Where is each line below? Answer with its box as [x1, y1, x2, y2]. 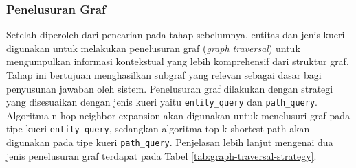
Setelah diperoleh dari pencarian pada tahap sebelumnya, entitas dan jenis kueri [6, 27, 345, 42]
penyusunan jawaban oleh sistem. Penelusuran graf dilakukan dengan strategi [6, 81, 333, 95]
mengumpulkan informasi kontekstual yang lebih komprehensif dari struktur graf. [6, 54, 349, 69]
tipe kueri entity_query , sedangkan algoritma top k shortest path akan [6, 121, 310, 136]
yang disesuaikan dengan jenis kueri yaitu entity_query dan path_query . [6, 95, 318, 109]
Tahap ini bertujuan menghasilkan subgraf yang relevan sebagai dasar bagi [6, 68, 322, 82]
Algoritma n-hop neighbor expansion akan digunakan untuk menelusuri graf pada [6, 108, 351, 122]
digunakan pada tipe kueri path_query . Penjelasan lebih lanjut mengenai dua [6, 135, 333, 149]
